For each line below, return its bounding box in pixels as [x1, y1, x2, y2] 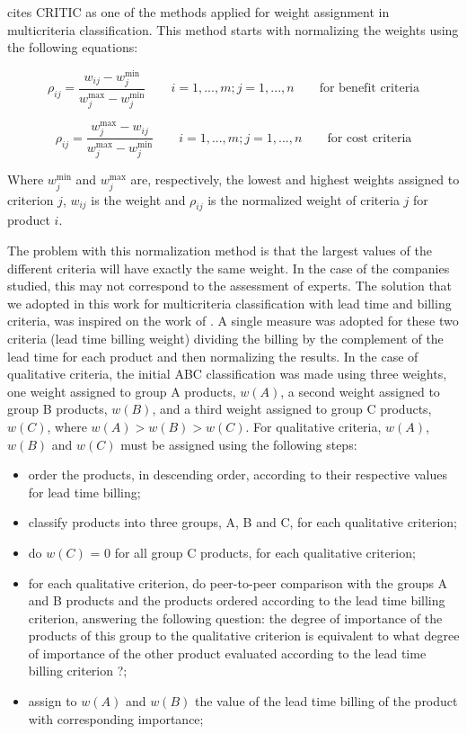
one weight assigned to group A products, [7, 381, 236, 400]
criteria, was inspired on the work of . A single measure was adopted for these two [7, 311, 459, 330]
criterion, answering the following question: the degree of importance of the [28, 608, 443, 627]
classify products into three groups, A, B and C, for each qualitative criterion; [28, 513, 457, 532]
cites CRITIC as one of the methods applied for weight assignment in [7, 3, 390, 21]
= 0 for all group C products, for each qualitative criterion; [90, 542, 416, 561]
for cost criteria [327, 131, 412, 145]
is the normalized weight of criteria [207, 190, 400, 209]
